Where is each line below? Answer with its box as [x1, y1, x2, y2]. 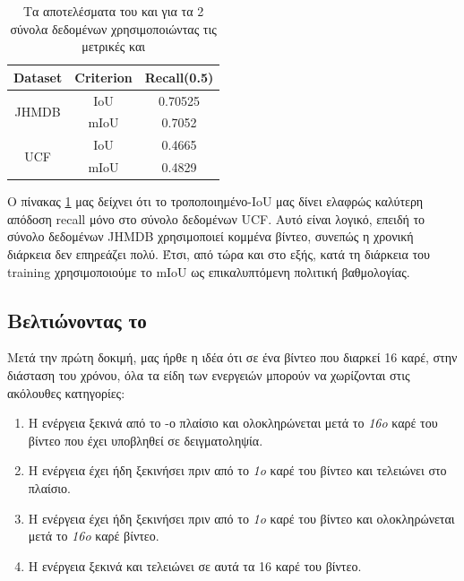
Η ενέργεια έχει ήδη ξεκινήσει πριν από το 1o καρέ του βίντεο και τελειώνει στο [28, 461, 447, 480]
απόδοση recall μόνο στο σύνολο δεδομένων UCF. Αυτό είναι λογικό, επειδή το [7, 209, 425, 228]
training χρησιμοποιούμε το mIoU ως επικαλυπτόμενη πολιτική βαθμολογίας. [7, 262, 410, 281]
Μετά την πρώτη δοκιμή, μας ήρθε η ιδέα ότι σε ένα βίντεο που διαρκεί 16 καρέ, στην [7, 348, 458, 367]
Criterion [74, 67, 133, 86]
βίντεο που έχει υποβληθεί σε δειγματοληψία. [28, 430, 263, 449]
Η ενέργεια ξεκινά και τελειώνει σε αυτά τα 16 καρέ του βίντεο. [28, 556, 362, 575]
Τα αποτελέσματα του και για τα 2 [23, 2, 204, 20]
